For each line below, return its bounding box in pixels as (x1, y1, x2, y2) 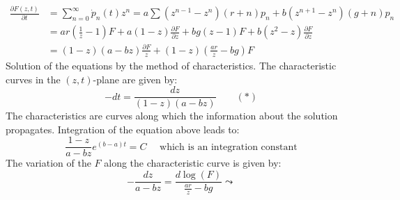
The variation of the (6, 156, 91, 170)
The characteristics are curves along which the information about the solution (6, 108, 338, 123)
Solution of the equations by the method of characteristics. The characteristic (6, 58, 337, 72)
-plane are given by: (93, 72, 178, 86)
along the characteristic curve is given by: (104, 156, 282, 170)
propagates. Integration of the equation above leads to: (6, 122, 240, 136)
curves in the (6, 72, 61, 86)
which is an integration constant (160, 142, 298, 152)
